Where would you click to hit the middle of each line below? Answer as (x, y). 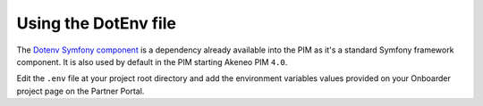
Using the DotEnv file (96, 23)
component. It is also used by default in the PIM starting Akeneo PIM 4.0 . (152, 61)
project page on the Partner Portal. (80, 91)
